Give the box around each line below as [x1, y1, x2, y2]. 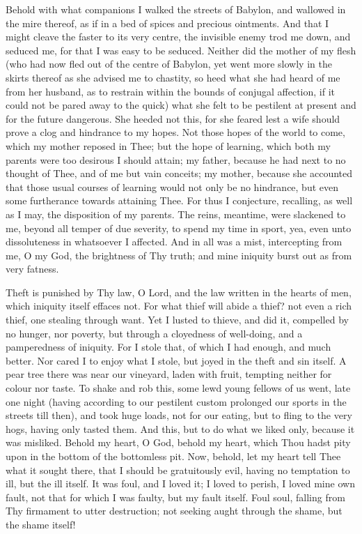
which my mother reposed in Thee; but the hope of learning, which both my [6, 138, 331, 153]
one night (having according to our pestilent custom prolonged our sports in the [6, 394, 347, 409]
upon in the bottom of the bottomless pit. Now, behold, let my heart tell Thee [6, 449, 341, 463]
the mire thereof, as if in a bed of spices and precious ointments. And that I [6, 15, 329, 30]
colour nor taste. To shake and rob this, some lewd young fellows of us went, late [6, 381, 351, 395]
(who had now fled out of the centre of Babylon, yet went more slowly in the [6, 56, 332, 71]
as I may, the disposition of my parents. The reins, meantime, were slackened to [6, 206, 346, 221]
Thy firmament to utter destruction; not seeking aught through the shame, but [6, 503, 343, 518]
